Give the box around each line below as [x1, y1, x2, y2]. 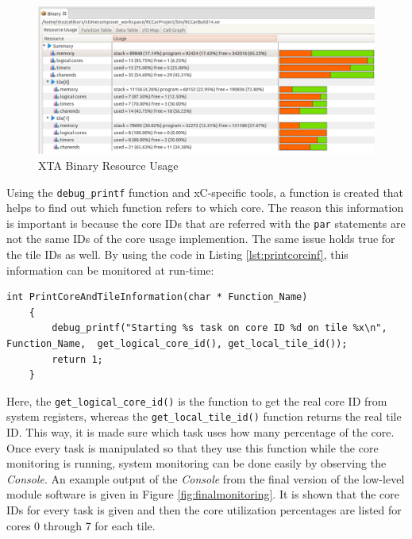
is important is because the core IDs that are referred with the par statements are [6, 214, 406, 231]
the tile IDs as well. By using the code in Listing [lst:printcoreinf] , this [6, 246, 348, 263]
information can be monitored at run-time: [6, 261, 214, 278]
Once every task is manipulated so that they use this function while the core [6, 439, 379, 456]
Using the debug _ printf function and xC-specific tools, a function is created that [6, 183, 404, 200]
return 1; [52, 353, 103, 365]
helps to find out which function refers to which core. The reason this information [6, 199, 404, 216]
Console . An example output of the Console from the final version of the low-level [6, 470, 405, 487]
